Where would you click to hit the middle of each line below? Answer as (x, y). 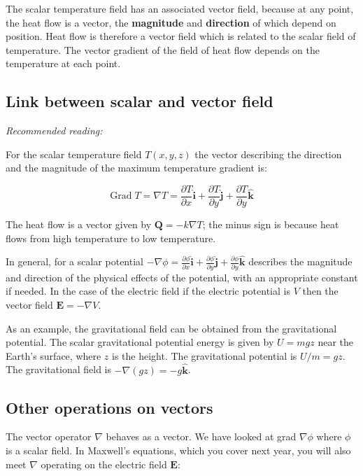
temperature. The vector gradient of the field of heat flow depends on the (163, 49)
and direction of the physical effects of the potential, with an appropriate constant (182, 277)
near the (335, 342)
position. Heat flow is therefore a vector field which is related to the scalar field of (181, 36)
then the (320, 291)
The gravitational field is (59, 369)
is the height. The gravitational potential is (205, 355)
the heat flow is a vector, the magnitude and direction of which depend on (171, 22)
